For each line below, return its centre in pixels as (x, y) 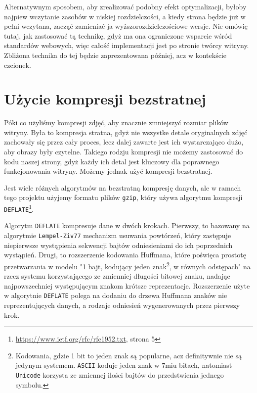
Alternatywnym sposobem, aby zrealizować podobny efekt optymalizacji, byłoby (125, 6)
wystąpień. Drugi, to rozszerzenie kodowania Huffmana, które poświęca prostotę (125, 255)
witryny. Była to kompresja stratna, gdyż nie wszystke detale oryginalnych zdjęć (126, 132)
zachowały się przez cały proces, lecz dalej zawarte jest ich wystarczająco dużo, (124, 142)
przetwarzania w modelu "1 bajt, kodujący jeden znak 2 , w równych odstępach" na (127, 265)
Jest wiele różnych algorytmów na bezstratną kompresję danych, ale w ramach (123, 187)
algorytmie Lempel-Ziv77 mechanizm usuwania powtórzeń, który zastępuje (118, 235)
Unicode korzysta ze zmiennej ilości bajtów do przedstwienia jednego (120, 375)
